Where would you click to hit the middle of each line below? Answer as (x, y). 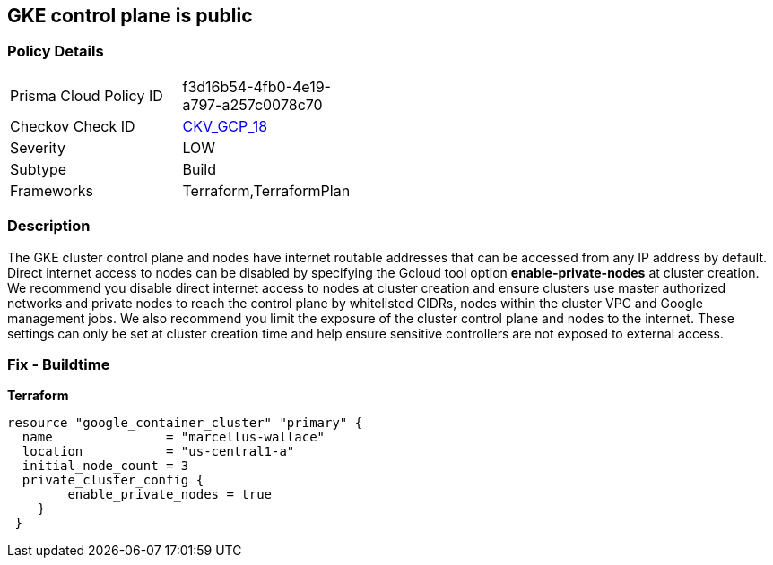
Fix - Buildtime (59, 364)
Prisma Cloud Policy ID (87, 95)
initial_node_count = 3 (105, 466)
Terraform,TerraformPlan (266, 190)
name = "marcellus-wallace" (174, 437)
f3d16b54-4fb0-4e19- (256, 86)
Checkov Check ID (73, 126)
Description (49, 226)
